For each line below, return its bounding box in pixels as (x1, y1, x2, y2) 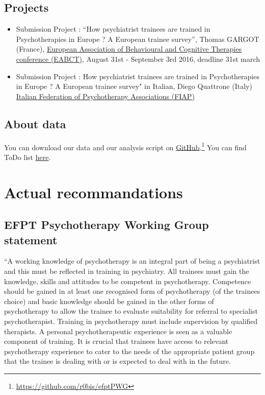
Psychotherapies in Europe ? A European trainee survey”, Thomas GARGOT (16, 33, 259, 44)
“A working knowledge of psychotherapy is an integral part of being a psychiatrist (4, 255, 260, 266)
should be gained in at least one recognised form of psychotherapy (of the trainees (4, 286, 260, 296)
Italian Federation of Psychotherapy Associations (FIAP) (16, 90, 195, 101)
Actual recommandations (4, 181, 183, 202)
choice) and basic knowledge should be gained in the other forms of (4, 295, 214, 306)
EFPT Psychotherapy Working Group (4, 217, 209, 233)
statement (4, 231, 58, 247)
